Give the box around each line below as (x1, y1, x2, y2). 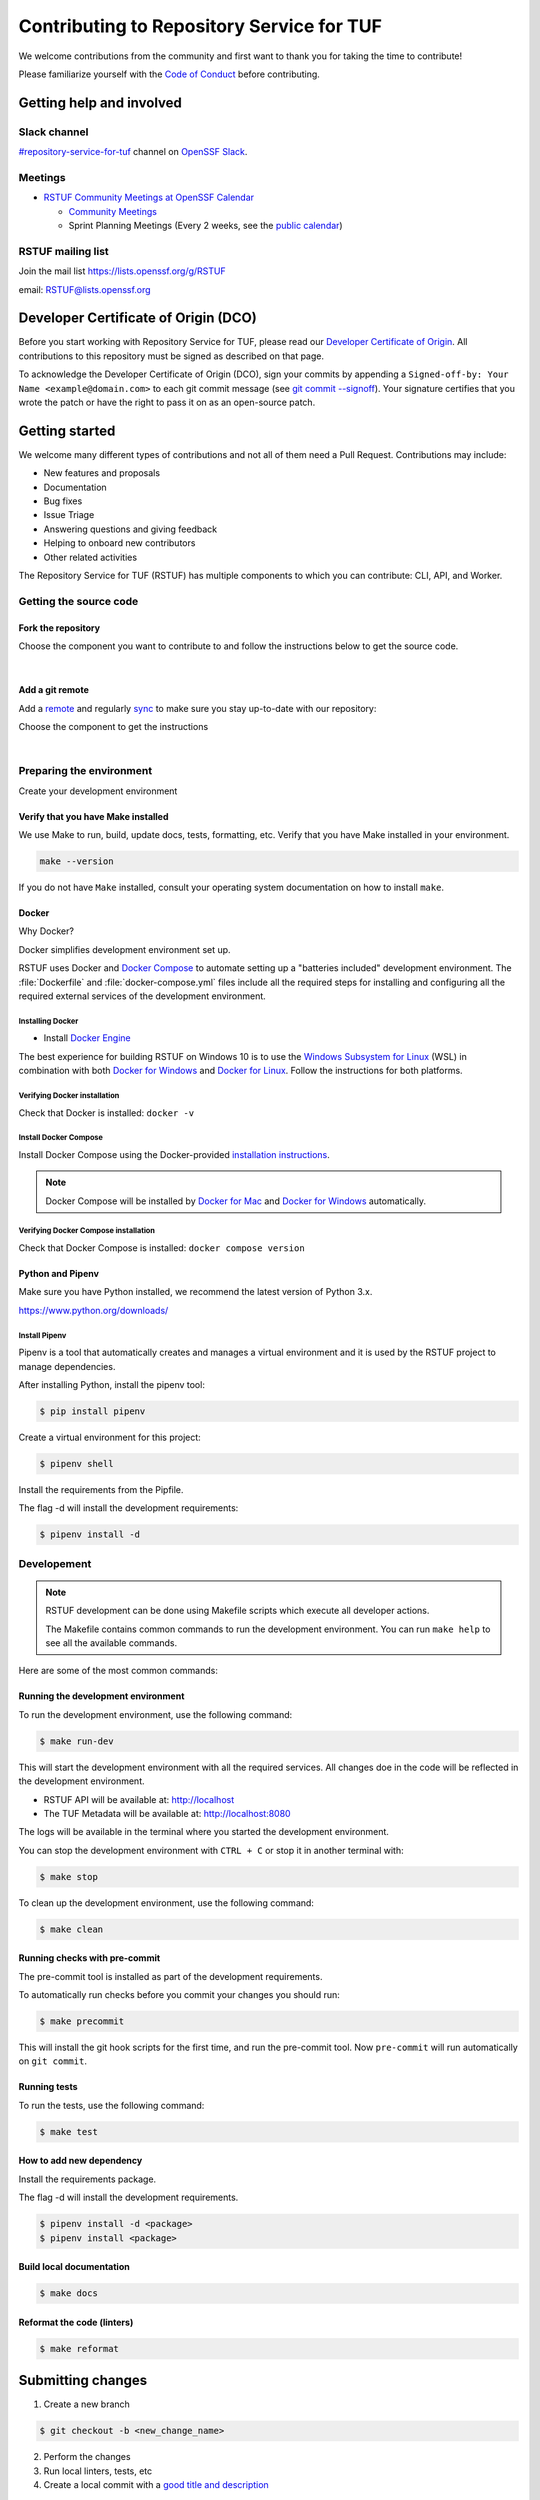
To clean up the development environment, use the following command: (18, 1896, 315, 1909)
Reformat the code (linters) (18, 2316, 134, 2328)
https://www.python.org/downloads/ (18, 1304, 169, 1316)
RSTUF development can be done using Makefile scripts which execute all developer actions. (45, 1605, 430, 1617)
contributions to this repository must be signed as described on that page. (18, 350, 325, 362)
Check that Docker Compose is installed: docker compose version (18, 1242, 305, 1254)
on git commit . (18, 2055, 87, 2067)
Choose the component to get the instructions (18, 721, 209, 733)
